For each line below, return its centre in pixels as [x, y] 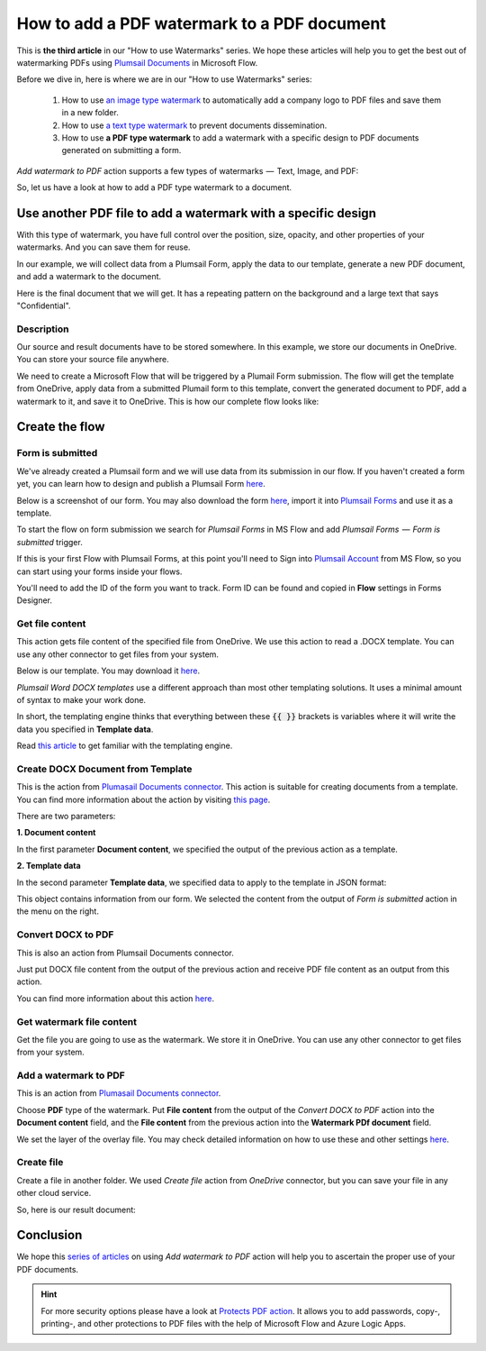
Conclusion [49, 1235]
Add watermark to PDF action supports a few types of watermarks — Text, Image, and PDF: [188, 170]
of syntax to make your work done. [81, 700]
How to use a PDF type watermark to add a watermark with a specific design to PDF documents [240, 137]
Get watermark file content [77, 1021]
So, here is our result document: [76, 1210]
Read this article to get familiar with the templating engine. [125, 746]
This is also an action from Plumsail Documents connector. [125, 953]
